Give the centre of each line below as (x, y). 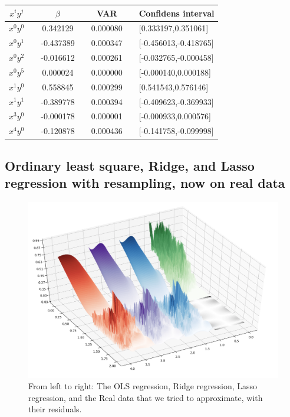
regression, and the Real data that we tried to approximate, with (146, 397)
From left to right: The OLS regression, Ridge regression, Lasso (143, 386)
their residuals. (55, 409)
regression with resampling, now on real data (145, 183)
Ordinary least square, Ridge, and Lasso (130, 165)
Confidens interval (177, 13)
